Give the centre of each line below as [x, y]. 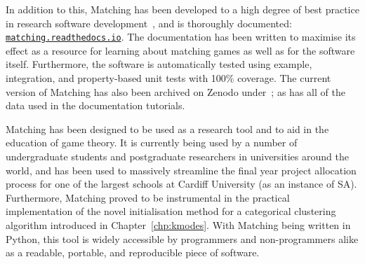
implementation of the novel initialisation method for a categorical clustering [171, 211]
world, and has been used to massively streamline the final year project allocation [181, 170]
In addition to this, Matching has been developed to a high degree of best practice [182, 9]
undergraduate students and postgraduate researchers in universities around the [177, 156]
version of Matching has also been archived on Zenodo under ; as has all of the [175, 91]
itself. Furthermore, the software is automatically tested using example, [159, 64]
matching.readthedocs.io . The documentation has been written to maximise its [181, 37]
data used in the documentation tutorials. [95, 105]
